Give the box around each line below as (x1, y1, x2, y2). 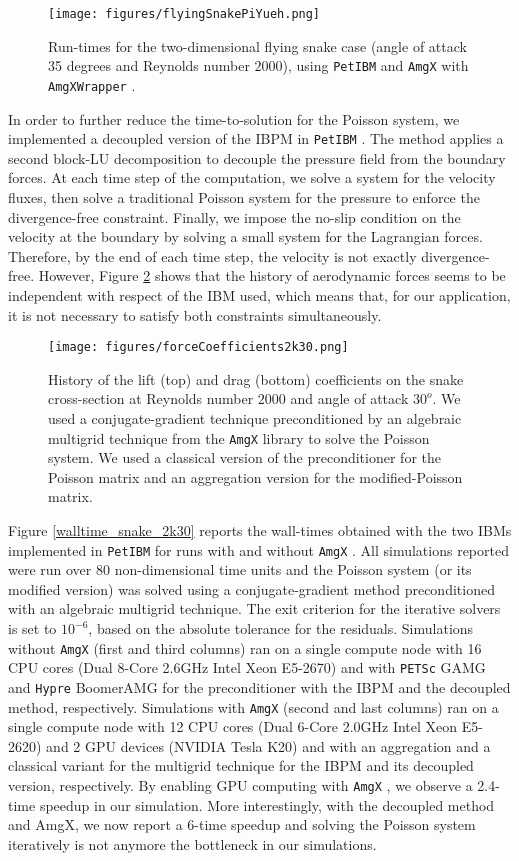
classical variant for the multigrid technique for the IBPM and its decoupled (8, 755, 474, 776)
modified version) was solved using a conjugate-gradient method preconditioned (8, 578, 495, 599)
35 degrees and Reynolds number (48, 55, 250, 76)
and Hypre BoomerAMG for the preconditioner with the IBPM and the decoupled (8, 676, 511, 697)
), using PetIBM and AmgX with (282, 55, 469, 76)
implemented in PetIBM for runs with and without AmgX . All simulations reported (8, 539, 509, 560)
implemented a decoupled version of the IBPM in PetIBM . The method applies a (8, 128, 504, 149)
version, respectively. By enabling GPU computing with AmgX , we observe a (8, 775, 473, 796)
